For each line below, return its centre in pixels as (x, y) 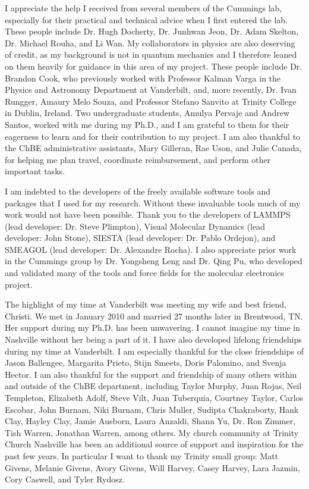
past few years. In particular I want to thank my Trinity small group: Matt (142, 455)
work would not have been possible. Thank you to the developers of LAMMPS (148, 214)
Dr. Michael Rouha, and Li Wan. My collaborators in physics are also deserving (150, 43)
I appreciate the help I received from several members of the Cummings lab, (144, 8)
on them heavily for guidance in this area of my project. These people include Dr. (154, 66)
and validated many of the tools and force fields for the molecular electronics (144, 273)
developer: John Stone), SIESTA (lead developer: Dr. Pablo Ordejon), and (140, 238)
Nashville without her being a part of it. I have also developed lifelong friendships (153, 339)
